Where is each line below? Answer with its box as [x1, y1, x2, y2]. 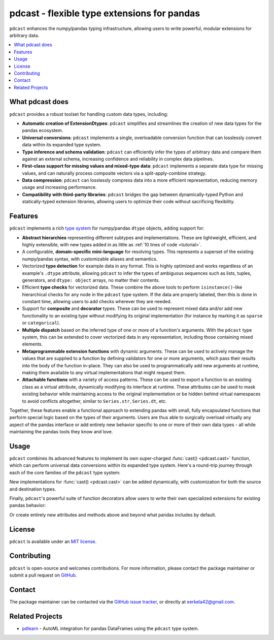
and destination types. [9, 486, 56, 492]
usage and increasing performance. [22, 184, 97, 190]
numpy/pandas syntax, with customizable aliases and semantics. [22, 255, 158, 262]
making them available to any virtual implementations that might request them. [22, 369, 186, 375]
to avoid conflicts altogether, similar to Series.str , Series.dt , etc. [22, 398, 167, 404]
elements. [22, 341, 43, 347]
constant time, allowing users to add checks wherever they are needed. [22, 299, 172, 305]
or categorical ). [22, 320, 60, 326]
